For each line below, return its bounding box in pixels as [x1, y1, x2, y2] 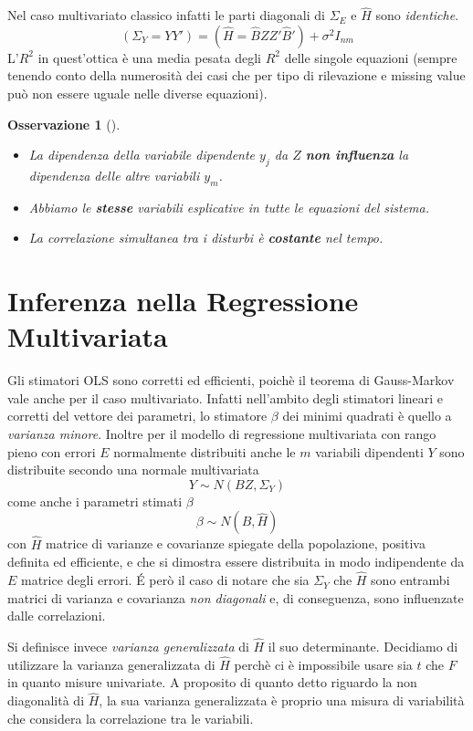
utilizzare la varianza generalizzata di [7, 654, 215, 674]
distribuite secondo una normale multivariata [7, 460, 259, 479]
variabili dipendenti [315, 442, 424, 461]
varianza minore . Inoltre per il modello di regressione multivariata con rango [7, 424, 436, 444]
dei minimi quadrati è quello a [282, 406, 452, 425]
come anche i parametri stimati [7, 491, 183, 510]
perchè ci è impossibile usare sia [234, 654, 413, 674]
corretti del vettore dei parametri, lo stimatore [7, 406, 268, 425]
